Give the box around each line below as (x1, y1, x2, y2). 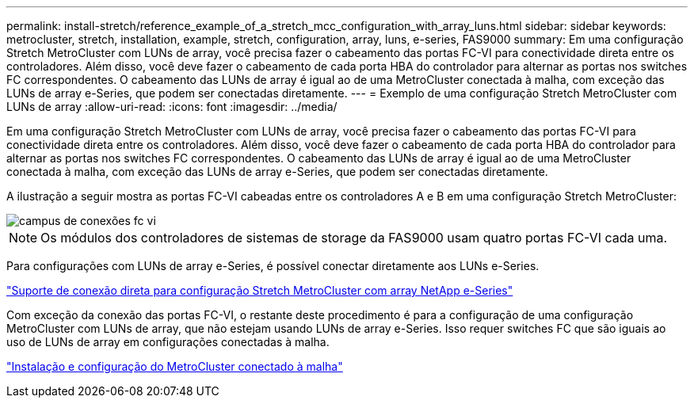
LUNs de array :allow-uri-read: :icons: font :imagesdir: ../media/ (6, 100, 337, 113)
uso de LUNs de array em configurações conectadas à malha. (6, 335, 330, 349)
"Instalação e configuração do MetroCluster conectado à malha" (6, 360, 343, 373)
